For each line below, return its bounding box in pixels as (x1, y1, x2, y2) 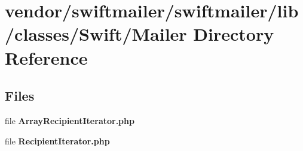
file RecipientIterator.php (5, 134, 110, 147)
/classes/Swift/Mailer (5, 22, 187, 46)
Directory (193, 22, 274, 46)
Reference (5, 45, 88, 70)
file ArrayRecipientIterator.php (5, 114, 134, 126)
